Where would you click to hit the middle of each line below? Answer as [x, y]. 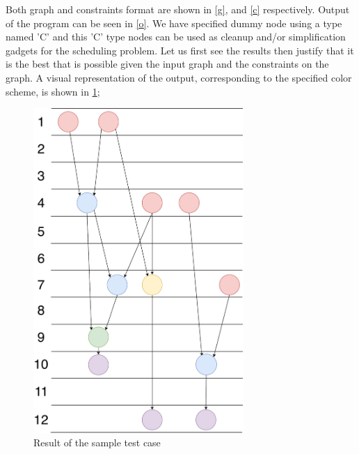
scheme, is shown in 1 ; [53, 91]
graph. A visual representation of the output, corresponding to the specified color [179, 77]
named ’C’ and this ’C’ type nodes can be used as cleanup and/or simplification [176, 37]
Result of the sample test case [97, 442]
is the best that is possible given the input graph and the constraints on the [167, 64]
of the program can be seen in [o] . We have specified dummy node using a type [174, 23]
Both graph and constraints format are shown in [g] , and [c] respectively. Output [178, 9]
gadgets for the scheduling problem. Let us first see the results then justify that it [180, 50]
